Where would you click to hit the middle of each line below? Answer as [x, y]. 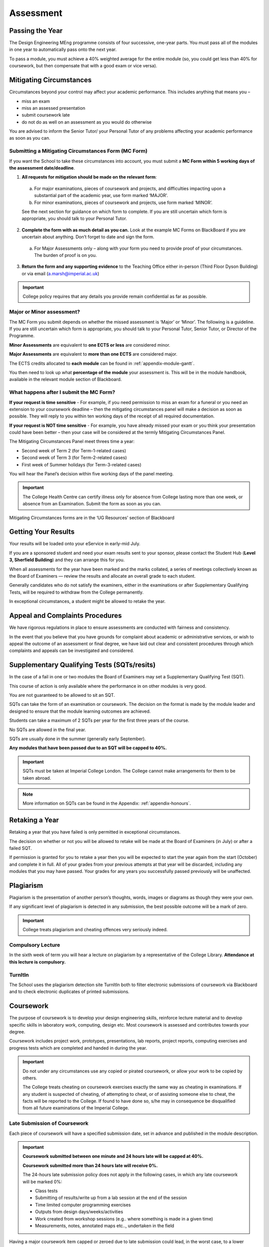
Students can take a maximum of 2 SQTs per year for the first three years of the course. [99, 720]
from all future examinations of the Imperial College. [76, 1108]
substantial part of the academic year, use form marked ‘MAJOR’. [101, 196]
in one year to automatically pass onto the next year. [63, 49]
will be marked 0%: [42, 1182]
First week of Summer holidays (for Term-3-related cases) [81, 464]
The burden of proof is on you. [66, 255]
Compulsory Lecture [35, 945]
